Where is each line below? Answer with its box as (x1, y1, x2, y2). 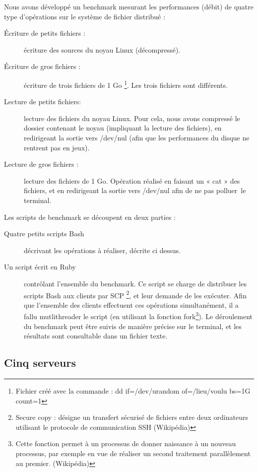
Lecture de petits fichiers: (4, 96, 81, 107)
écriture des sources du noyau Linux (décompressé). (24, 44, 181, 55)
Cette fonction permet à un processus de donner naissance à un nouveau (15, 438, 236, 449)
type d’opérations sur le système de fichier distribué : (4, 11, 165, 21)
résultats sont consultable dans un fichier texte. (24, 331, 168, 341)
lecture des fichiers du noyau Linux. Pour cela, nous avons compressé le (24, 113, 240, 123)
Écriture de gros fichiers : (4, 61, 81, 71)
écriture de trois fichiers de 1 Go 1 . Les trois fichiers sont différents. (24, 78, 228, 90)
